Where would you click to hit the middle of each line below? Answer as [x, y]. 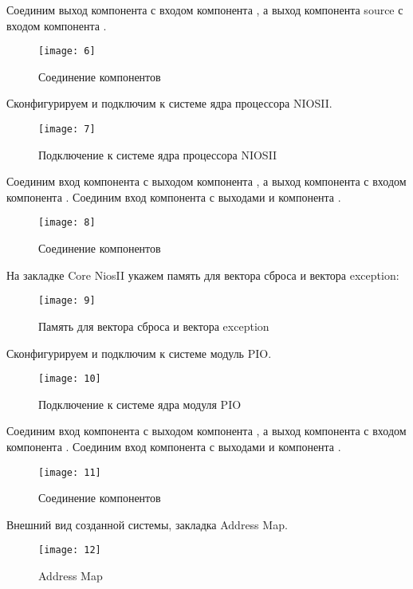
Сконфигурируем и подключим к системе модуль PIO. [139, 353]
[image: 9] [67, 301]
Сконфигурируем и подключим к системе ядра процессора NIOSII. [169, 103]
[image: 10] [70, 379]
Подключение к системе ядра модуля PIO [140, 404]
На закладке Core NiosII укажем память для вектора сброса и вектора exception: [203, 275]
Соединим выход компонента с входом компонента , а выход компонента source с [205, 10]
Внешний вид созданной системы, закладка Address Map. [147, 524]
